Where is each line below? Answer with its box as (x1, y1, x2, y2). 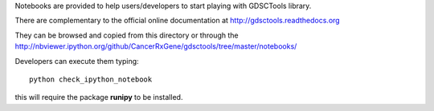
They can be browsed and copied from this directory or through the (14, 30, 239, 40)
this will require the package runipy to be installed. (14, 93, 183, 102)
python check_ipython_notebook (29, 74, 153, 84)
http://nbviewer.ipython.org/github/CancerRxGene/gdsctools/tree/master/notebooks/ (14, 42, 297, 51)
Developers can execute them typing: (14, 56, 140, 65)
